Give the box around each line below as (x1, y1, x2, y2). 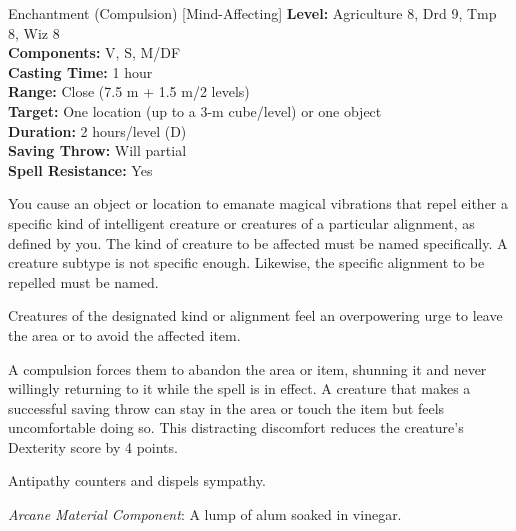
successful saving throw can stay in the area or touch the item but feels (8, 397, 445, 418)
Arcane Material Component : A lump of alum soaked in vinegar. (8, 504, 402, 525)
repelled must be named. (8, 271, 159, 292)
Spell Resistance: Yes (8, 159, 153, 180)
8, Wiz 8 (8, 22, 60, 43)
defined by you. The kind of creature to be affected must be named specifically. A (8, 232, 508, 253)
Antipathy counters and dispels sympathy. (8, 470, 266, 491)
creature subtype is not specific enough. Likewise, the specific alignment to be (8, 252, 485, 273)
